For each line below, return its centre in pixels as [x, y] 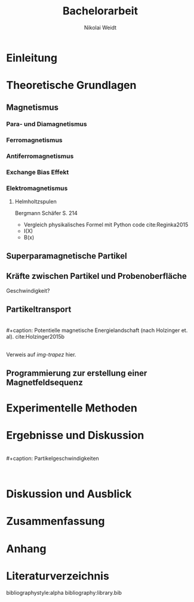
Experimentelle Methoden [72, 408]
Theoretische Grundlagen [71, 85]
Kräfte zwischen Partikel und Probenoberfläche [96, 276]
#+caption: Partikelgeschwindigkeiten [53, 459]
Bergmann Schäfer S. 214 [46, 213]
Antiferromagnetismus [40, 156]
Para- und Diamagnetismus [47, 124]
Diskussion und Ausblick [69, 494]
